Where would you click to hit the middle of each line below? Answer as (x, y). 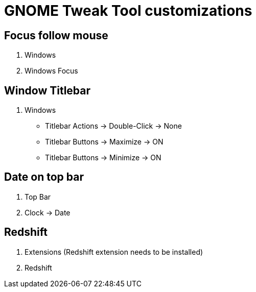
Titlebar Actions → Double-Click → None (113, 126)
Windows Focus (51, 71)
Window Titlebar (48, 90)
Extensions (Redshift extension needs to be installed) (114, 252)
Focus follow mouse (56, 35)
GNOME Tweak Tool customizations (128, 11)
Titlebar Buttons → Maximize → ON (104, 142)
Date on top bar (44, 177)
